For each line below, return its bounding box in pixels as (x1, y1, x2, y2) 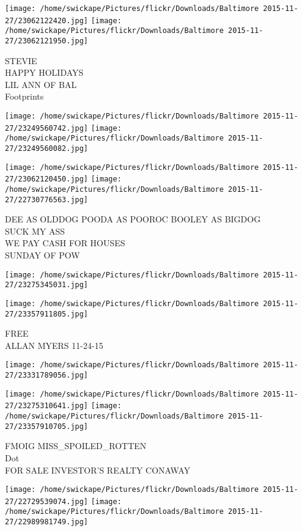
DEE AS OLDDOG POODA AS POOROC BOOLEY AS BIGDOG (5, 213, 261, 225)
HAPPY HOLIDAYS (5, 66, 84, 79)
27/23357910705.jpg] (5, 422, 89, 431)
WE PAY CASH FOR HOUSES (5, 236, 125, 249)
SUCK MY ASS (5, 224, 65, 237)
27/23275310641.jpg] (5, 401, 89, 411)
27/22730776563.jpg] (5, 195, 89, 204)
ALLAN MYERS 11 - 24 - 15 (5, 339, 103, 351)
